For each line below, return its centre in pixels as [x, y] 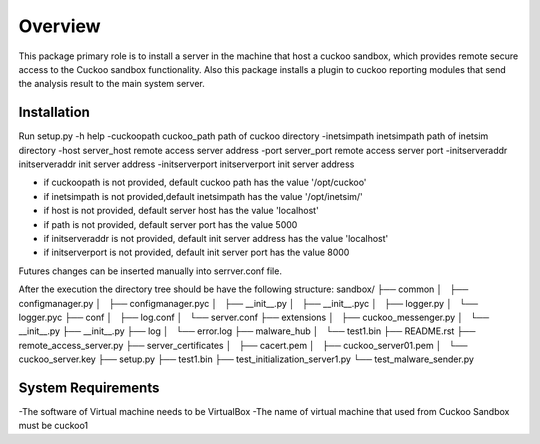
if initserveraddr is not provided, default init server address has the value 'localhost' [216, 238]
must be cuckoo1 [53, 426]
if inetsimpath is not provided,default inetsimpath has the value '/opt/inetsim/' [203, 196]
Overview [59, 26]
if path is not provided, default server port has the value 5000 [170, 224]
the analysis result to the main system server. [111, 84]
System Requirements [89, 387]
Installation [54, 112]
